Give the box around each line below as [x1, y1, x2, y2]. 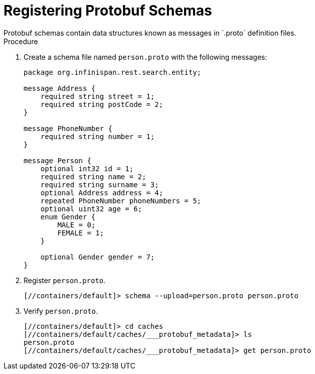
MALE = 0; [57, 220, 96, 229]
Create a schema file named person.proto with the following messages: [24, 52, 267, 61]
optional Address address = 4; [40, 188, 164, 197]
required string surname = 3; [40, 180, 159, 189]
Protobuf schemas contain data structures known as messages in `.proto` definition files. [4, 28, 296, 37]
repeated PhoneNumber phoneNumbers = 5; [40, 196, 202, 205]
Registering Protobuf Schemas [4, 2, 212, 19]
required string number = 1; [40, 132, 155, 141]
